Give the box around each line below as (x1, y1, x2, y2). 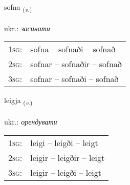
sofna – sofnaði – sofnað (30, 43, 116, 55)
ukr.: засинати (4, 23, 50, 33)
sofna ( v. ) (4, 2, 32, 13)
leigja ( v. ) (4, 95, 33, 107)
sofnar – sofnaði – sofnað (30, 73, 119, 85)
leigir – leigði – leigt (30, 166, 101, 178)
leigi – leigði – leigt (30, 136, 98, 149)
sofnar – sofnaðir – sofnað (30, 58, 122, 70)
